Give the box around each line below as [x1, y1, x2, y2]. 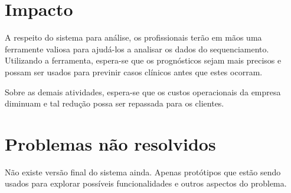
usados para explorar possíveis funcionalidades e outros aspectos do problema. [5, 177, 287, 189]
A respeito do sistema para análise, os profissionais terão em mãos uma [5, 31, 262, 44]
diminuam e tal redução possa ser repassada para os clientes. [5, 97, 224, 109]
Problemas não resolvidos [5, 131, 216, 155]
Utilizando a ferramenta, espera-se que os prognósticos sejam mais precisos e [5, 54, 282, 66]
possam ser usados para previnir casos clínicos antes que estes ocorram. [5, 65, 263, 78]
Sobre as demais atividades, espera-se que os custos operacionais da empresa [5, 85, 281, 98]
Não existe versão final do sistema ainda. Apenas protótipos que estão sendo [5, 165, 281, 178]
